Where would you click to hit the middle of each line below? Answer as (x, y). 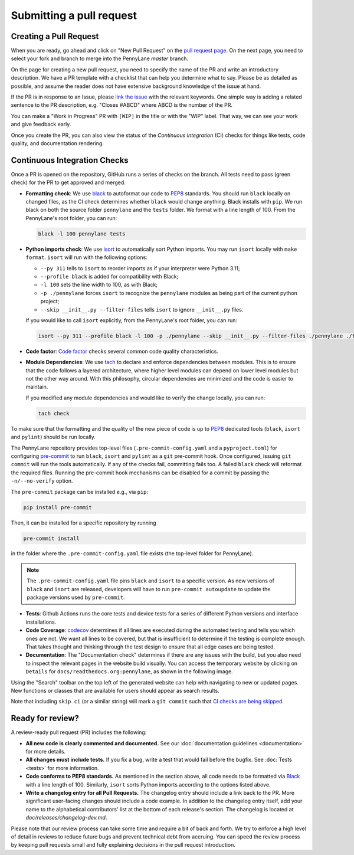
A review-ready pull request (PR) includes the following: (79, 732)
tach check (54, 413)
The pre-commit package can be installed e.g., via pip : (80, 492)
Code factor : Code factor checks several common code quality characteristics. (122, 351)
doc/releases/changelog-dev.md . (66, 818)
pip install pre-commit (58, 507)
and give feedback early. (41, 125)
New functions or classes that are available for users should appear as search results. (115, 690)
